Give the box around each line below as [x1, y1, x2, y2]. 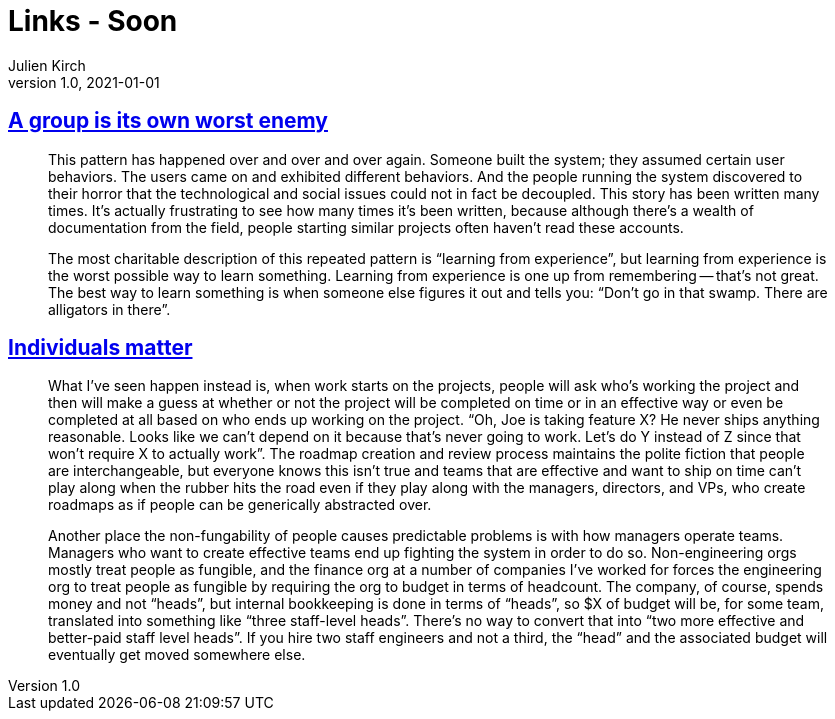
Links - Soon [8, 4, 178, 38]
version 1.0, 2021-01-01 [8, 73, 160, 91]
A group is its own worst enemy [8, 108, 328, 134]
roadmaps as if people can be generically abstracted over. [48, 496, 432, 514]
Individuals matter [8, 335, 193, 361]
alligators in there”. [48, 300, 171, 318]
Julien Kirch [8, 56, 86, 74]
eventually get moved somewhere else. [48, 646, 306, 664]
